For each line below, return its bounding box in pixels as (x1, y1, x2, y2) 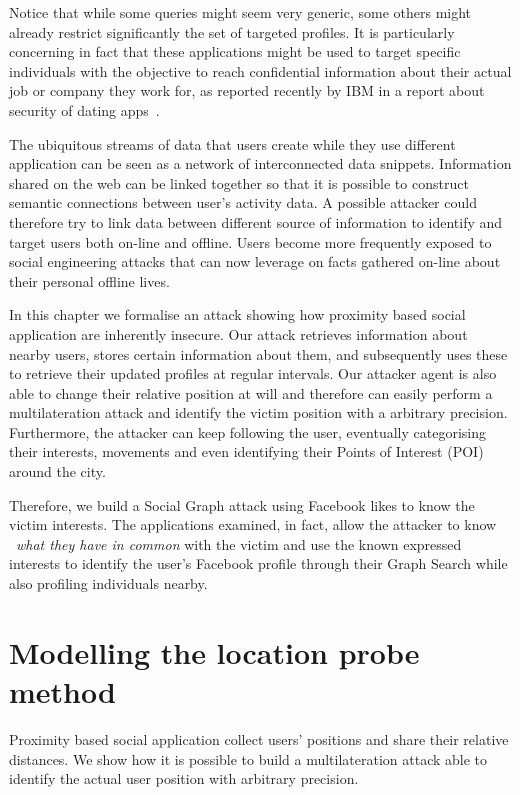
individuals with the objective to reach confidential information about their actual (9, 60, 512, 81)
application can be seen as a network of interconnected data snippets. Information (9, 153, 512, 174)
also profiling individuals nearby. (9, 573, 208, 594)
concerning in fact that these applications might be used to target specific (9, 41, 461, 62)
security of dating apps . (9, 99, 160, 120)
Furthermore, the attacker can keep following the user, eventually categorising (9, 421, 486, 442)
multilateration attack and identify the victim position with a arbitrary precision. (9, 402, 508, 423)
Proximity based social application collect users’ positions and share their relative (9, 728, 509, 749)
